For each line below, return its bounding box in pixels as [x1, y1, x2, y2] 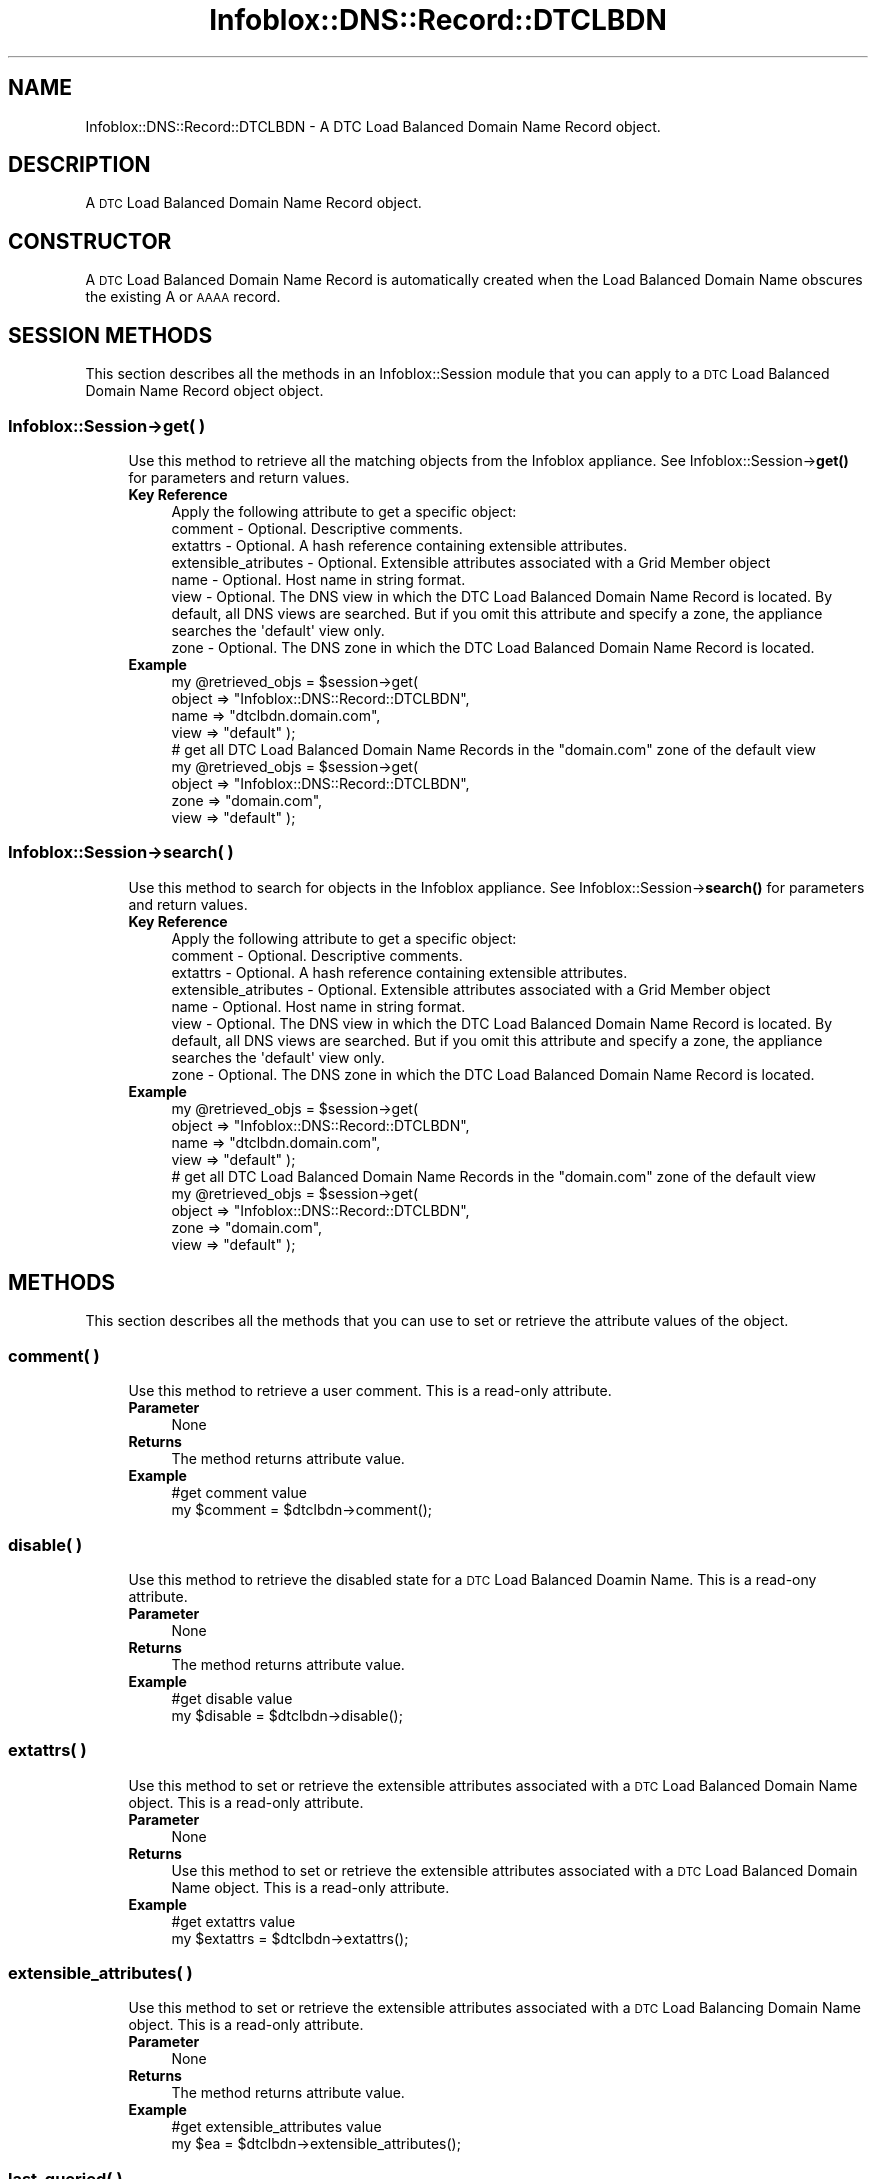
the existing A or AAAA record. [85, 288, 281, 306]
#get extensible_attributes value [171, 2118, 382, 2136]
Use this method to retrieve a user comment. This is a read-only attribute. [128, 1382, 612, 1400]
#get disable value [171, 1689, 293, 1707]
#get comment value [171, 1484, 307, 1502]
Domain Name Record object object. [85, 382, 324, 400]
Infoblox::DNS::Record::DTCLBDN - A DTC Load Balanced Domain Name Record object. [85, 117, 661, 135]
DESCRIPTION [8, 152, 151, 178]
